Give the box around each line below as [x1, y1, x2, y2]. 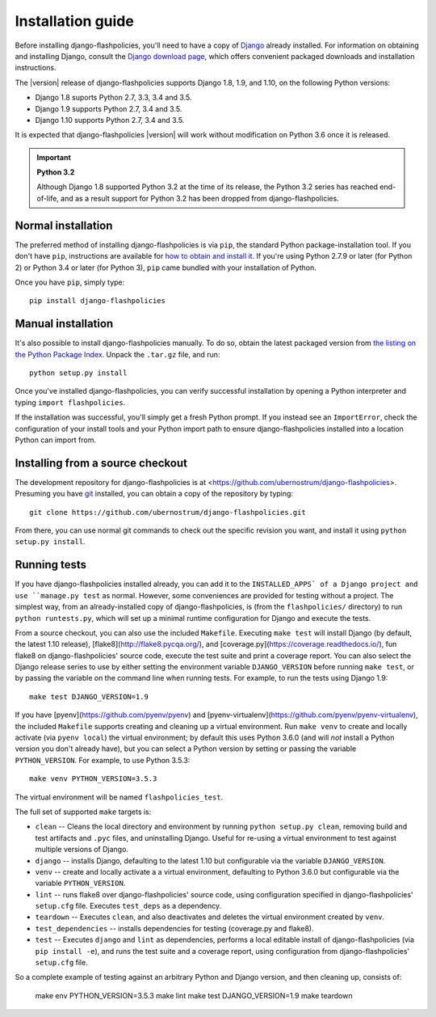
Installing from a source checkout [15, 456, 187, 470]
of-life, [36, 193, 60, 203]
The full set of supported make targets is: [15, 807, 152, 817]
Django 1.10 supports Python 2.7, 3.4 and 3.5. [35, 115, 185, 124]
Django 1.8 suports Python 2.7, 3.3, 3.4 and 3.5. [35, 93, 192, 103]
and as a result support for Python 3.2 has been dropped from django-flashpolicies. [61, 193, 339, 203]
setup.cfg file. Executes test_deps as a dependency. [35, 901, 222, 911]
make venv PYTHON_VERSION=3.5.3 [29, 774, 157, 783]
